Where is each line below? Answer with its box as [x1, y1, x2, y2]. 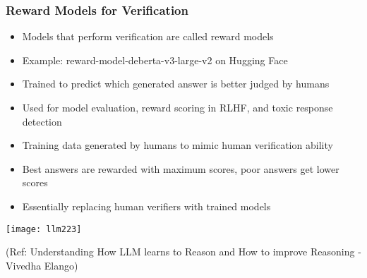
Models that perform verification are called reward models [22, 29, 274, 44]
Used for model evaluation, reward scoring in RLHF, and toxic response [22, 100, 333, 114]
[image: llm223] [6, 224, 82, 234]
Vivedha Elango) [6, 258, 78, 272]
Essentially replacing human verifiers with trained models [22, 198, 271, 213]
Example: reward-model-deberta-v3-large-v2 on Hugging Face [22, 52, 288, 67]
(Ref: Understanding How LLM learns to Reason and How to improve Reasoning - [6, 244, 361, 259]
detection [22, 114, 62, 128]
